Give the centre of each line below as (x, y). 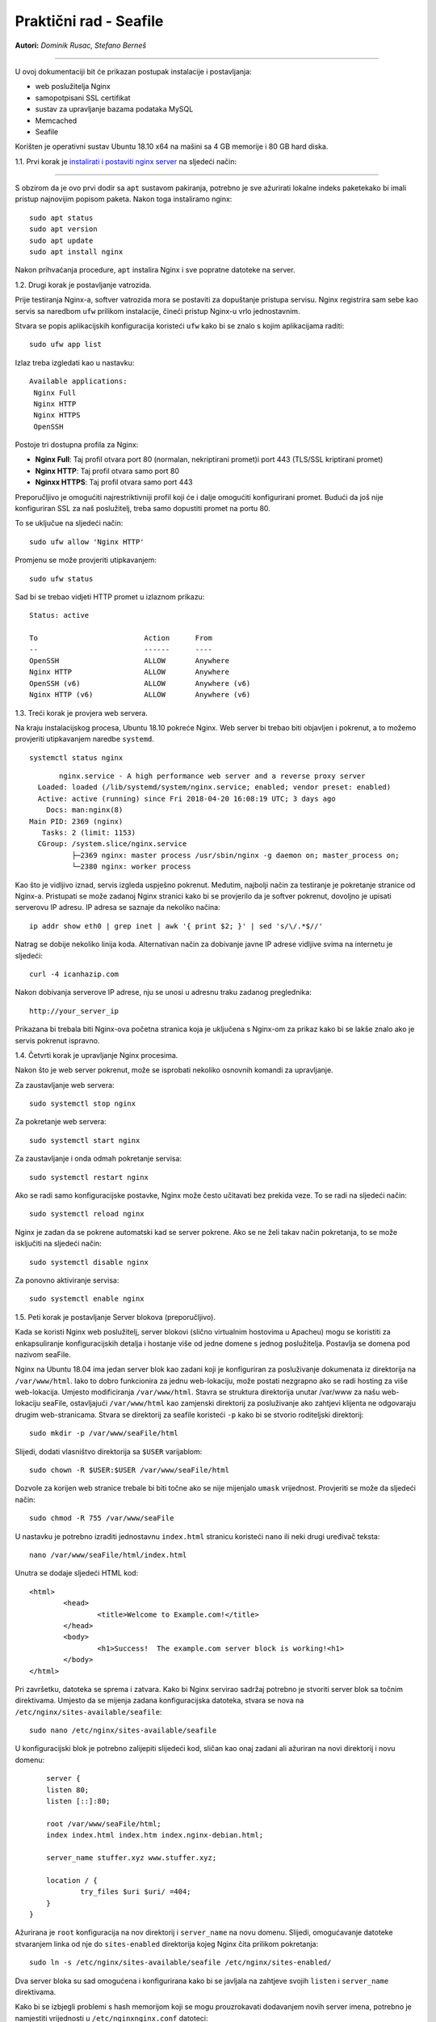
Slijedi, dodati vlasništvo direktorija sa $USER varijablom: (109, 1451)
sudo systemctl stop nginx (83, 1104)
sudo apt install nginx (76, 252)
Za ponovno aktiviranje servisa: (67, 1280)
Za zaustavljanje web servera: (65, 1085)
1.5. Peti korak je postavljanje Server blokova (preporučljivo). (115, 1317)
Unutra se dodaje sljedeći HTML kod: (77, 1573)
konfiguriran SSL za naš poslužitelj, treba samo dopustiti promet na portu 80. (143, 509)
